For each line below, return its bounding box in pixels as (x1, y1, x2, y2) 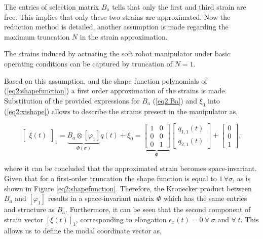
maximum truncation (4, 31, 70, 42)
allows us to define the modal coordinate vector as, (4, 225, 162, 235)
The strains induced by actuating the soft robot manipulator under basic (4, 48, 231, 59)
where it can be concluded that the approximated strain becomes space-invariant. (4, 163, 257, 174)
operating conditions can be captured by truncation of (4, 58, 172, 69)
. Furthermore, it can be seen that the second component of (65, 204, 251, 215)
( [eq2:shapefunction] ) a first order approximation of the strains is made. (4, 85, 227, 96)
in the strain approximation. (80, 31, 168, 42)
